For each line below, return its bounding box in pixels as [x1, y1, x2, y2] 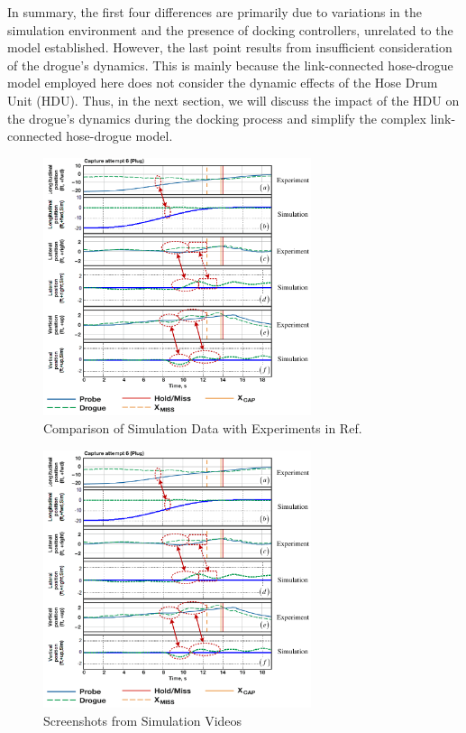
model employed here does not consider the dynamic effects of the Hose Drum [7, 73, 438, 92]
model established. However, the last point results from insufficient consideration [7, 38, 452, 57]
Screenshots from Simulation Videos [43, 710, 242, 729]
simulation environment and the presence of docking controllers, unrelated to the [7, 20, 453, 39]
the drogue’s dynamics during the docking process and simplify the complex [7, 108, 426, 127]
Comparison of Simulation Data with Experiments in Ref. [43, 419, 362, 437]
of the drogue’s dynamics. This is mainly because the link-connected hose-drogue [7, 55, 453, 74]
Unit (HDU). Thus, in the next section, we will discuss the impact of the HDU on [7, 90, 460, 109]
